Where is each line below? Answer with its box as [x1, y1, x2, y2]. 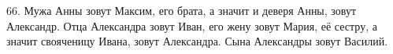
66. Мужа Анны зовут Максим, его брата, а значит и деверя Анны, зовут [6, 2, 357, 18]
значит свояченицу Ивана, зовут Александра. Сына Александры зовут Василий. [6, 33, 388, 49]
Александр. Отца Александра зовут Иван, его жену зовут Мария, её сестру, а [6, 17, 377, 34]
